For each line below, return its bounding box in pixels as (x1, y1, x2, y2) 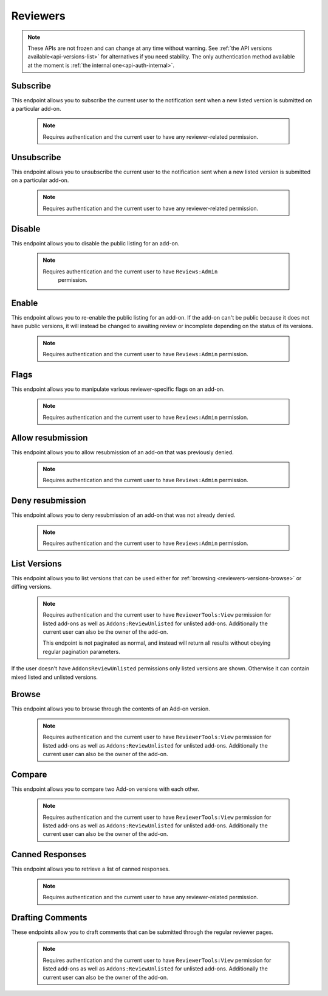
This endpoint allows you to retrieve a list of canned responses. (11, 865, 170, 873)
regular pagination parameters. (43, 648, 121, 655)
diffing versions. (11, 583, 52, 591)
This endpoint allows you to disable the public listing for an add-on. (11, 239, 180, 247)
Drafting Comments (11, 912, 87, 922)
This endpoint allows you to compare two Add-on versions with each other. (11, 785, 200, 793)
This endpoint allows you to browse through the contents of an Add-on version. (11, 705, 211, 712)
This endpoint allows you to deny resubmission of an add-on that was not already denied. (11, 511, 236, 519)
